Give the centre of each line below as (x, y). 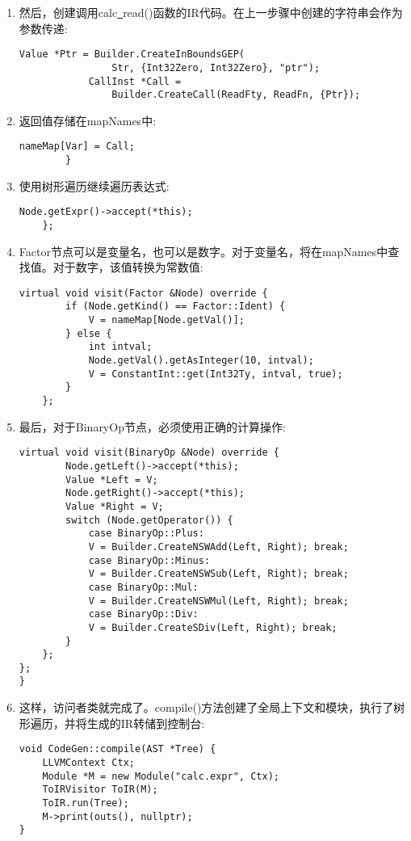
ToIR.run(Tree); (86, 803)
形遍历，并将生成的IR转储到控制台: (112, 723)
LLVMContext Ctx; (88, 762)
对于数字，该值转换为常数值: (128, 267)
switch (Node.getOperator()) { (149, 520)
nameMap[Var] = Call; (77, 147)
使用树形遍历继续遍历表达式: (94, 185)
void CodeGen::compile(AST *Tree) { (117, 749)
